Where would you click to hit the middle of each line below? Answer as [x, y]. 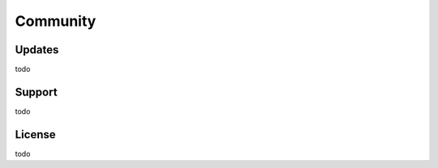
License [35, 134]
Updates [37, 50]
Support [36, 92]
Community [56, 21]
